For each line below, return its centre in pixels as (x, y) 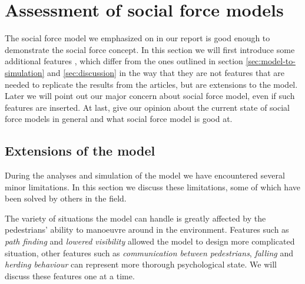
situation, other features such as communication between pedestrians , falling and (149, 252)
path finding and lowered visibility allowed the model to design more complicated (150, 241)
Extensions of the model (80, 151)
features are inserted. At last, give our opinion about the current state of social (147, 107)
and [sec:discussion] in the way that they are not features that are (166, 72)
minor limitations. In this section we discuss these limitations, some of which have (152, 186)
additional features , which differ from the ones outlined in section (124, 61)
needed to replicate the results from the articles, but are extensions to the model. (151, 84)
